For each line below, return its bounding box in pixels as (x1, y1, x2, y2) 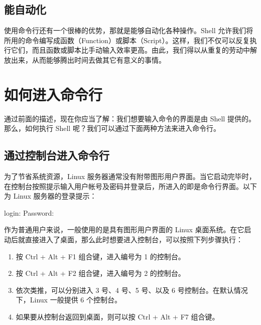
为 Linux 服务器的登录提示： (4, 191, 97, 201)
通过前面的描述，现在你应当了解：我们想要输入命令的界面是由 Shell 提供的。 (4, 113, 255, 123)
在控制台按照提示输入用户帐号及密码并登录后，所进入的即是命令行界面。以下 (4, 181, 257, 191)
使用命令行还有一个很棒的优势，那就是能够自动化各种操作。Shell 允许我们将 (4, 25, 253, 36)
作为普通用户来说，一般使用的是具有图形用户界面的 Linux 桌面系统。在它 (4, 224, 244, 235)
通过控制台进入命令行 (4, 147, 109, 163)
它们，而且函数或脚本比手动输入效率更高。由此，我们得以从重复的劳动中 (11, 45, 250, 55)
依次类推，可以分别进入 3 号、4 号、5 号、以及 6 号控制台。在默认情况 (16, 284, 248, 295)
